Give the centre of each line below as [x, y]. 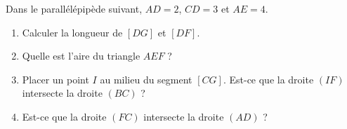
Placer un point [55, 79]
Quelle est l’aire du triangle [81, 56]
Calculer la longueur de [72, 32]
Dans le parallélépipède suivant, [74, 8]
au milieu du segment [146, 79]
